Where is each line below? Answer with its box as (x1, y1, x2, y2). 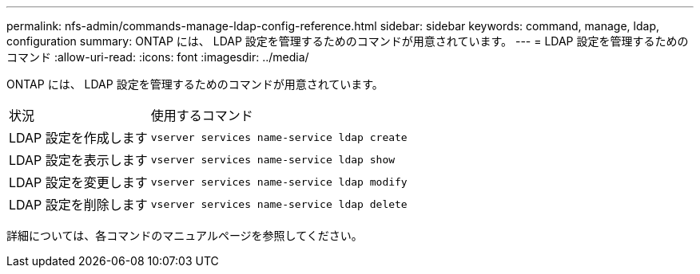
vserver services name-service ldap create (150, 131, 408, 143)
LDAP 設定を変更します (9, 174, 148, 190)
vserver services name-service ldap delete (150, 198, 408, 210)
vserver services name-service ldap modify (150, 175, 408, 188)
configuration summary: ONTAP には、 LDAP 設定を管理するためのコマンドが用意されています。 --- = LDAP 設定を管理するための (6, 34, 689, 48)
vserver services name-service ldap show (150, 153, 396, 166)
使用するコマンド (150, 108, 253, 123)
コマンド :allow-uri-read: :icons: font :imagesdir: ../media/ (6, 50, 309, 64)
